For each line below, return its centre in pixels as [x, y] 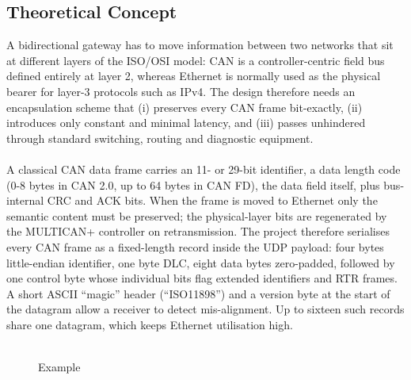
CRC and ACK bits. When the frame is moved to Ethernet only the [212, 200]
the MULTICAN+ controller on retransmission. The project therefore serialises [198, 231]
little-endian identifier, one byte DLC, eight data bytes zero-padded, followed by [201, 262]
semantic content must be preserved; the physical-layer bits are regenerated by [197, 215]
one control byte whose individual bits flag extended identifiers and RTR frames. [202, 278]
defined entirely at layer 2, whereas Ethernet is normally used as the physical [194, 76]
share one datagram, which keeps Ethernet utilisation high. [150, 324]
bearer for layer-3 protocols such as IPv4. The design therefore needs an [181, 91]
